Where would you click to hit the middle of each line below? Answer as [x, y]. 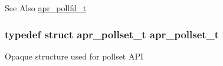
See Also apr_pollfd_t [46, 8]
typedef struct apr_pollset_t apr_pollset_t [112, 34]
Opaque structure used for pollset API [74, 56]
